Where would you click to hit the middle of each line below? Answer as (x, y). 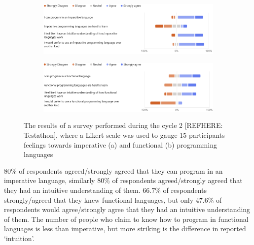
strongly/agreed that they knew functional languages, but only (99, 199)
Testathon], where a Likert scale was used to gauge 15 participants (124, 135)
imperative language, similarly (50, 180)
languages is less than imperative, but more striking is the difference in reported (125, 229)
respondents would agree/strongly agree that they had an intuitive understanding (127, 209)
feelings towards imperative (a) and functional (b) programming (120, 144)
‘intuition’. (19, 238)
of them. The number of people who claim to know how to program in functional (126, 219)
